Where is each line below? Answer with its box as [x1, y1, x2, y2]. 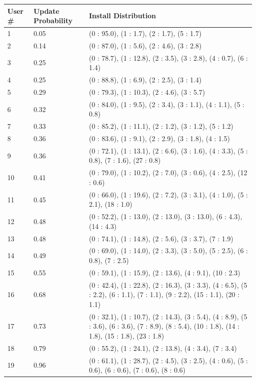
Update [33, 5, 60, 16]
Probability [33, 15, 73, 26]
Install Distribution [89, 10, 156, 21]
